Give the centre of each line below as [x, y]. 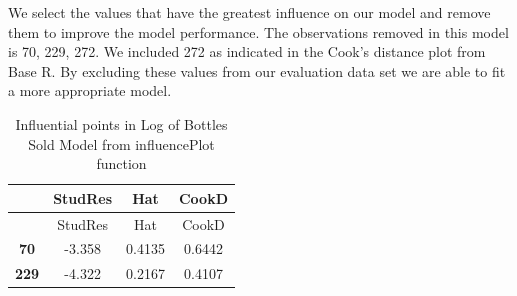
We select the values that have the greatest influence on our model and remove [249, 12]
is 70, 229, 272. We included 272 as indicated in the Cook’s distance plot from [247, 51]
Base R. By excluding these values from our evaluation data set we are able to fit [257, 70]
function [121, 163]
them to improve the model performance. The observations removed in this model [258, 31]
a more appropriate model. [90, 90]
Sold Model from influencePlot [121, 143]
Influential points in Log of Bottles [121, 123]
